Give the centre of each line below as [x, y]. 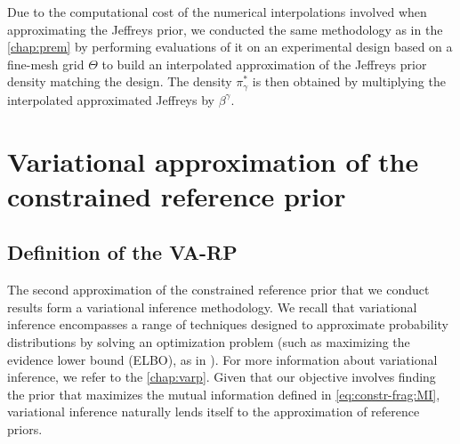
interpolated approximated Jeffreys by [111, 99]
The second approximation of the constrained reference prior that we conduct [218, 290]
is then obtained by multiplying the [349, 81]
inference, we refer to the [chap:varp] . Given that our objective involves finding [222, 377]
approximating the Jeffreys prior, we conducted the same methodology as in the [225, 29]
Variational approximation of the [213, 161]
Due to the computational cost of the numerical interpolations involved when [217, 12]
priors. [25, 428]
